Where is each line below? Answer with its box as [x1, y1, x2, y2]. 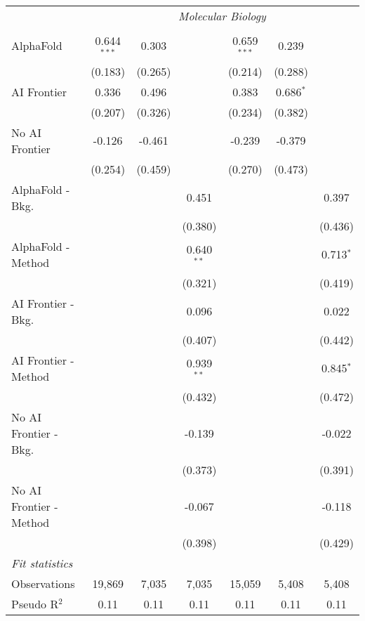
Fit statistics [11, 554, 73, 571]
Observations [11, 575, 75, 591]
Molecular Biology [178, 8, 266, 24]
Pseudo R [11, 595, 59, 612]
